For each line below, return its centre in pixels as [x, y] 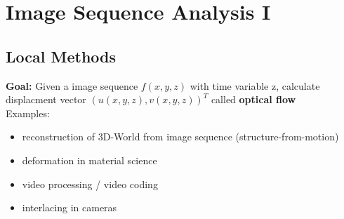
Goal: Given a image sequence [72, 85]
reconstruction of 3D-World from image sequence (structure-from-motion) [180, 137]
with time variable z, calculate [255, 85]
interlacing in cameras [70, 207]
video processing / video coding [90, 184]
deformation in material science [90, 160]
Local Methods [61, 56]
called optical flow [253, 99]
